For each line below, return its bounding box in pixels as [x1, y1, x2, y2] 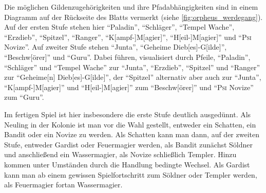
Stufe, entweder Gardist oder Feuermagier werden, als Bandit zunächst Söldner [4, 139, 253, 149]
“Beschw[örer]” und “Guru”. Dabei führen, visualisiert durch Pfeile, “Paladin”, [4, 51, 251, 62]
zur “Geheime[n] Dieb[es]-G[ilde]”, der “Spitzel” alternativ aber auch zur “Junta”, [4, 72, 261, 82]
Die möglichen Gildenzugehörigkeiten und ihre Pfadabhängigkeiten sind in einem [4, 2, 258, 12]
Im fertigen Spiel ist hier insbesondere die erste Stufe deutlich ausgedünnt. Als [4, 109, 251, 119]
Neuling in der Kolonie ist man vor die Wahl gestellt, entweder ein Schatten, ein [4, 119, 256, 130]
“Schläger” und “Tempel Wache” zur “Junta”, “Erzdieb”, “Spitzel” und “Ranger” [4, 61, 260, 72]
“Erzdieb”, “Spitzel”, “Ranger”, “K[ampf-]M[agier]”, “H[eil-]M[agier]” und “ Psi [4, 31, 252, 42]
